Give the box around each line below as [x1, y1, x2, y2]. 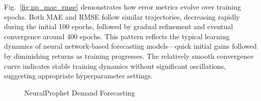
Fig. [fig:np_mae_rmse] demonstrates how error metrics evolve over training [4, 2, 241, 12]
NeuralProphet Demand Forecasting [24, 87, 135, 97]
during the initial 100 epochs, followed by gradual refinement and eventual [4, 21, 233, 32]
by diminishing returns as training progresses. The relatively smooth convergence [4, 50, 253, 61]
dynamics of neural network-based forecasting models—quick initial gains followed [4, 41, 257, 51]
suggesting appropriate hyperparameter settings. [4, 70, 153, 81]
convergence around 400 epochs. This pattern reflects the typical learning [4, 31, 230, 41]
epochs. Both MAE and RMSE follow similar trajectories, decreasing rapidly [4, 11, 240, 22]
